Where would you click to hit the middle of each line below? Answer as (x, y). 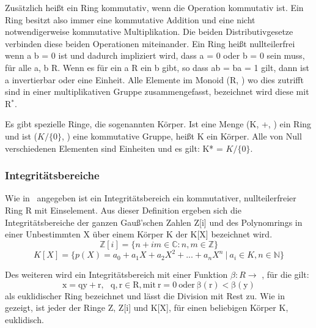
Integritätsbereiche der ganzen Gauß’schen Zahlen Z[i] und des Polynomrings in (154, 222)
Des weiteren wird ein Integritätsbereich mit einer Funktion (116, 274)
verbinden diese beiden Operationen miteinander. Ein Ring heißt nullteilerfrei (150, 43)
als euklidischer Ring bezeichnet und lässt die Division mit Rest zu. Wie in (145, 295)
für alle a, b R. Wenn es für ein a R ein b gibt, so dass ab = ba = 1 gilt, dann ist (157, 67)
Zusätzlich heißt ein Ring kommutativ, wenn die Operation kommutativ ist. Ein (154, 7)
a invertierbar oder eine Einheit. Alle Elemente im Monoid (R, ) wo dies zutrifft (154, 79)
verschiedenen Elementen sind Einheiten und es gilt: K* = (114, 148)
